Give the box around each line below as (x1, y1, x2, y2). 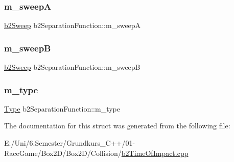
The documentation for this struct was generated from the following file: (4, 120, 230, 131)
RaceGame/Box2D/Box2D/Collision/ (4, 147, 122, 158)
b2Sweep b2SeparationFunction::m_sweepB (4, 62, 141, 72)
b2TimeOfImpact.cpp (121, 147, 189, 158)
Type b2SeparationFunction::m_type (4, 103, 121, 114)
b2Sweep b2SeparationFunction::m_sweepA (4, 20, 141, 31)
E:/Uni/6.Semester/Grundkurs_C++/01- (4, 138, 135, 148)
